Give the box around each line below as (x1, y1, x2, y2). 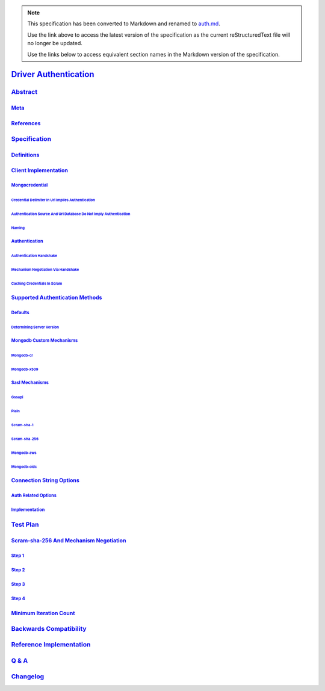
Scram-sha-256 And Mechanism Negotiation (11, 536, 126, 544)
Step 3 (11, 581, 25, 587)
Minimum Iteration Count (11, 609, 75, 616)
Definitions (11, 151, 40, 158)
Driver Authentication (11, 69, 94, 79)
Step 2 (11, 566, 25, 573)
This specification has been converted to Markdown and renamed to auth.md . (27, 20, 221, 27)
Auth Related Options (11, 492, 57, 499)
